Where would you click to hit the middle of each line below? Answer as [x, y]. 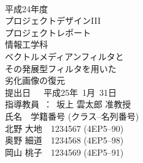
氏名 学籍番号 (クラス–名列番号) [72, 116]
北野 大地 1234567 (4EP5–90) [64, 128]
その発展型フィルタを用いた [61, 68]
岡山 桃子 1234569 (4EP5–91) [64, 152]
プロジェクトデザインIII [53, 20]
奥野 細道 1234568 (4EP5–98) [64, 140]
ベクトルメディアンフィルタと [64, 56]
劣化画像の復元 [35, 80]
